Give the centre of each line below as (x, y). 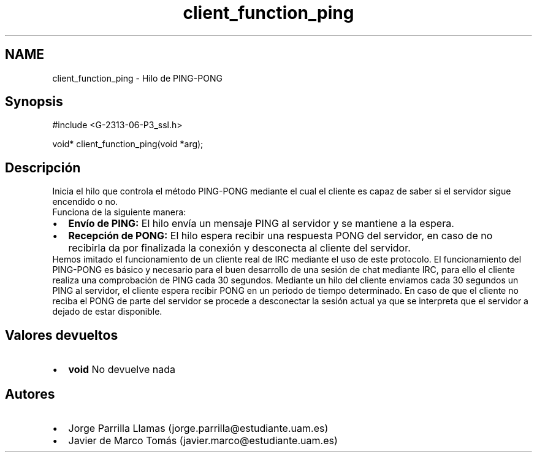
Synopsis (34, 102)
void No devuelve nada (122, 370)
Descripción (43, 167)
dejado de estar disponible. (107, 312)
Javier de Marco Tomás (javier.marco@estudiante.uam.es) (203, 440)
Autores (30, 394)
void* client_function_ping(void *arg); (128, 144)
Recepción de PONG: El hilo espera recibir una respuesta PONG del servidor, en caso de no (280, 236)
